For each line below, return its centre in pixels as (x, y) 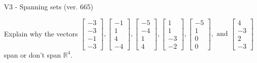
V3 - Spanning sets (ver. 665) (49, 6)
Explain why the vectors (41, 33)
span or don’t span (33, 54)
